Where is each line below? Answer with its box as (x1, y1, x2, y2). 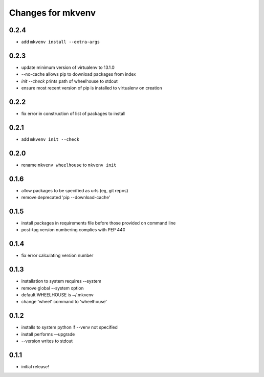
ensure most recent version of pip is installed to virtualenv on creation (21, 85, 162, 91)
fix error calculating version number (21, 252, 94, 259)
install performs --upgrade (21, 331, 75, 337)
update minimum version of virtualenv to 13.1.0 (21, 64, 115, 70)
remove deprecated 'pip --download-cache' (21, 195, 110, 200)
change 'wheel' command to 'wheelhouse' (21, 299, 107, 305)
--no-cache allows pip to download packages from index (21, 71, 136, 77)
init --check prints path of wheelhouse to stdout (21, 78, 118, 84)
